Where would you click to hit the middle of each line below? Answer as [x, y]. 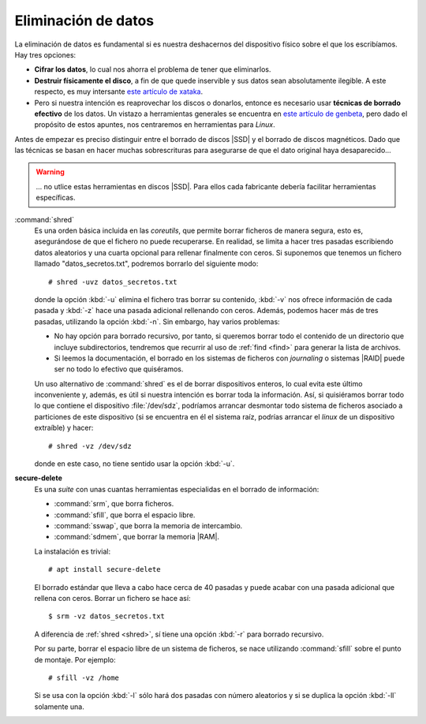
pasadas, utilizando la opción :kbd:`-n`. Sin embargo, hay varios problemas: [157, 321]
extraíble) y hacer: [64, 428]
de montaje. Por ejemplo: [75, 659]
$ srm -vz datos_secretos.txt [107, 616]
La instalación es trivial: [72, 551]
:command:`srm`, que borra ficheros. [114, 504]
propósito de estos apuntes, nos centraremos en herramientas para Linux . [155, 125]
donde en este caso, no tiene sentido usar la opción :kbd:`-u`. [135, 464]
